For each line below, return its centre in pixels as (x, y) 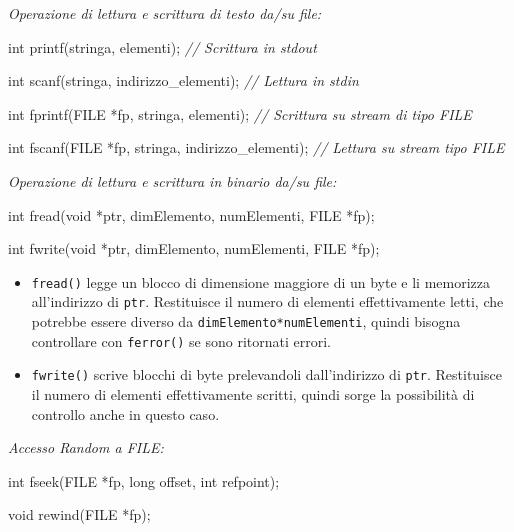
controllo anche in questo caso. (125, 413)
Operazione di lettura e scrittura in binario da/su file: (172, 180)
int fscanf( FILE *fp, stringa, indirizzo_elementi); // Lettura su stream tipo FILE (256, 147)
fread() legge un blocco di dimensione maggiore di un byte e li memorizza (260, 281)
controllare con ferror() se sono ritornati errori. (181, 340)
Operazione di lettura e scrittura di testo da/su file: (165, 13)
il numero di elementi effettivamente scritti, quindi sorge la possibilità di (253, 394)
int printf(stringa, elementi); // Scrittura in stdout (162, 46)
